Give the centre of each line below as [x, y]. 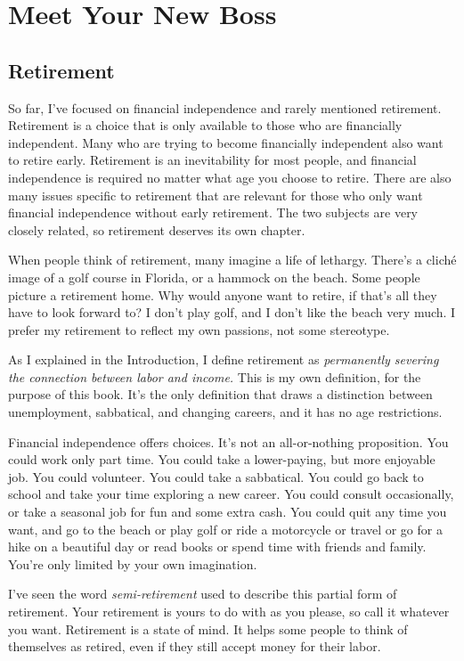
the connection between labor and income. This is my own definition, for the [215, 376]
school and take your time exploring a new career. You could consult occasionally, [231, 494]
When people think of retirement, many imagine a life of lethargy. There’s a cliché [232, 260]
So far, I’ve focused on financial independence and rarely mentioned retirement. [225, 107]
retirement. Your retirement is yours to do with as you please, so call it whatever [229, 612]
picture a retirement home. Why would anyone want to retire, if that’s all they [223, 294]
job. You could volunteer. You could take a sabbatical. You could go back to [216, 476]
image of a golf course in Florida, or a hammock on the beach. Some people [214, 277]
